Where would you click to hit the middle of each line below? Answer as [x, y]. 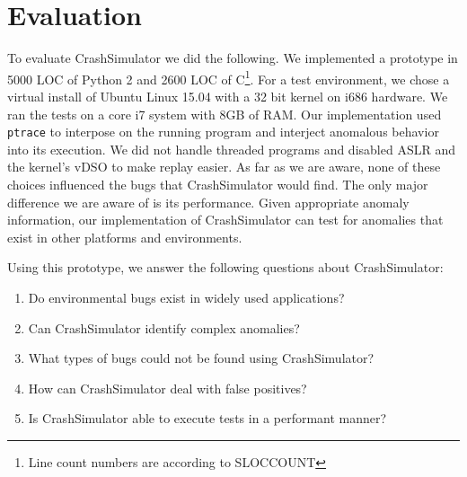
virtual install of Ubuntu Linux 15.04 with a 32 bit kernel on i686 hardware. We [228, 96]
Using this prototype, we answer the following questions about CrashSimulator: [225, 267]
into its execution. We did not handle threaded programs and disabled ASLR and [231, 149]
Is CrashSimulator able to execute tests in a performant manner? [207, 418]
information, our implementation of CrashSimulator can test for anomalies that [225, 220]
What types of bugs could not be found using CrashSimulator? [201, 358]
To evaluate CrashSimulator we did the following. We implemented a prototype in [233, 58]
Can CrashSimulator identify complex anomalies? [164, 327]
